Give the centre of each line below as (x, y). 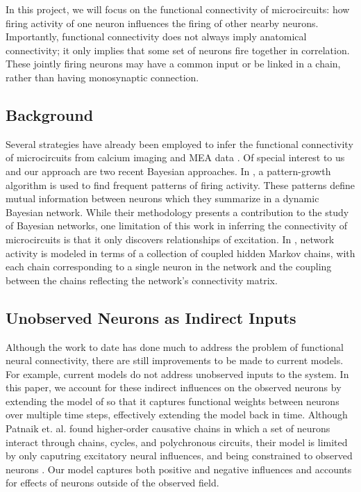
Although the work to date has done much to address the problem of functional (175, 346)
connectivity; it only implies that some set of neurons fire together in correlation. (178, 50)
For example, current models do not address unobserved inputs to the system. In (177, 374)
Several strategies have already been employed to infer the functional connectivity (179, 143)
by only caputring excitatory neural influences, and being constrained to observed (179, 456)
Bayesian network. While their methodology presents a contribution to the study (177, 212)
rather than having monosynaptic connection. (102, 77)
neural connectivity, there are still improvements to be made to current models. (175, 360)
